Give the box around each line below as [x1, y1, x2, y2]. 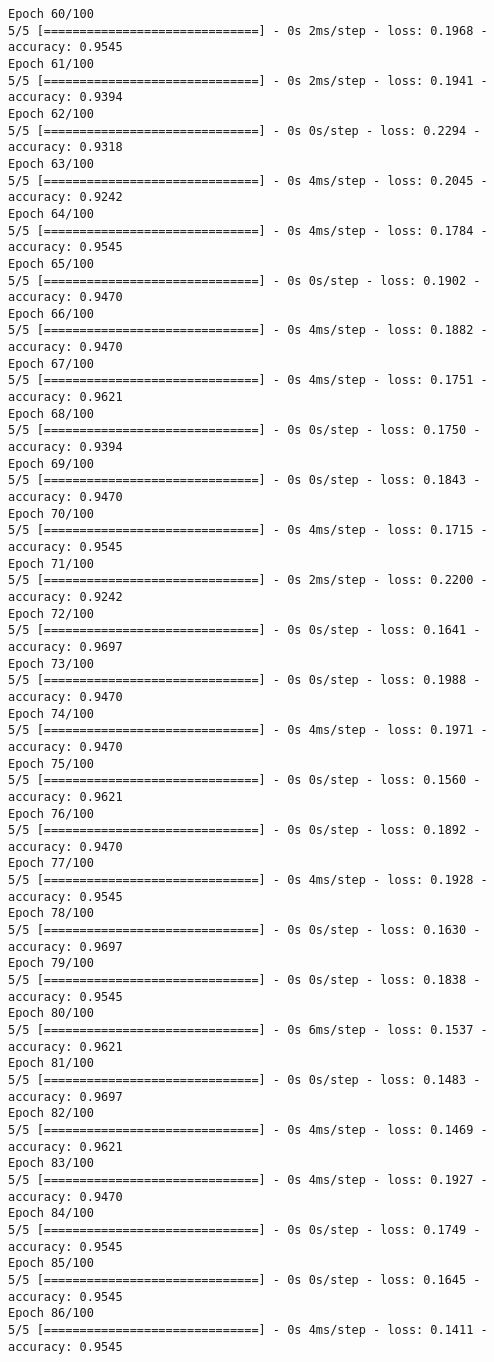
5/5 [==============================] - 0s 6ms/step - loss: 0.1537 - [8, 1023, 488, 1038]
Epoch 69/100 [8, 456, 94, 471]
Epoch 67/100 [8, 356, 94, 371]
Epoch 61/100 [8, 56, 94, 71]
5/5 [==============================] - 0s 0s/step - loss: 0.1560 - [8, 773, 481, 788]
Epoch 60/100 [8, 7, 94, 21]
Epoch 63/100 [8, 156, 94, 171]
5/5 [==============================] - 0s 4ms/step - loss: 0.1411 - [8, 1322, 488, 1337]
